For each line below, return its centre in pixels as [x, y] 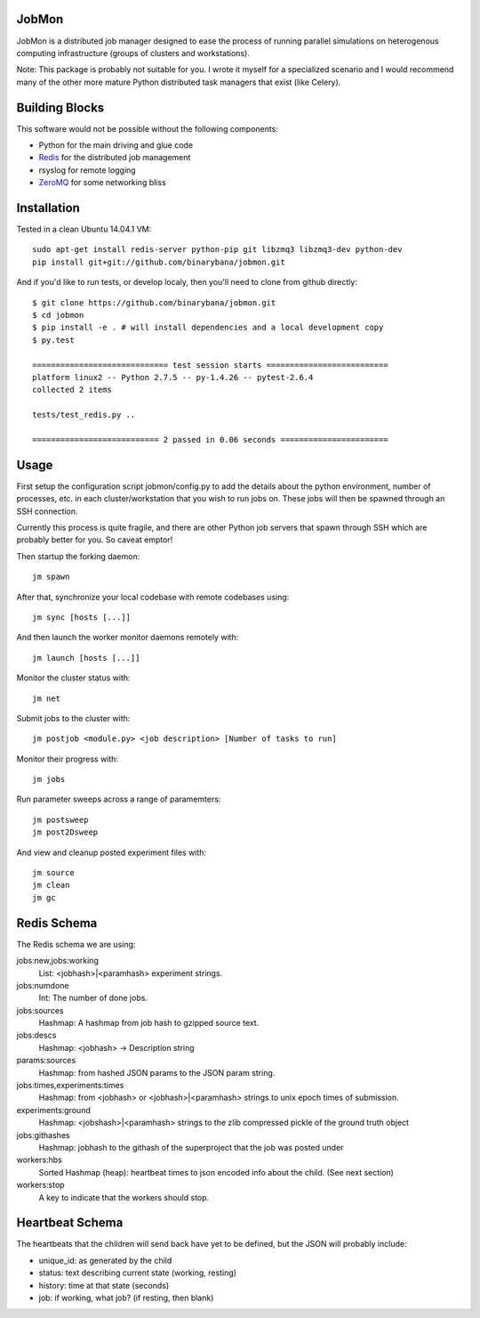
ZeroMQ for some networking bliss [102, 183]
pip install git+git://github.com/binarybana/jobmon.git [159, 262]
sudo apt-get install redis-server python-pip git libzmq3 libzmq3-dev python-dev [217, 250]
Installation [48, 208]
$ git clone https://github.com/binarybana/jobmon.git [154, 302]
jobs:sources [40, 1010]
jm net [47, 698]
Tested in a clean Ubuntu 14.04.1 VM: [84, 229]
